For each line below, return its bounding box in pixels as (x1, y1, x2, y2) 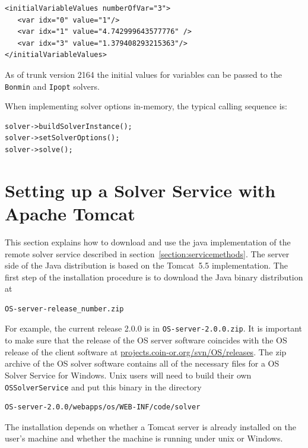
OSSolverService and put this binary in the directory (5, 380, 202, 393)
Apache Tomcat (5, 201, 135, 225)
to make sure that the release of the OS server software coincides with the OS (5, 334, 287, 346)
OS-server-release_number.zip (5, 304, 124, 313)
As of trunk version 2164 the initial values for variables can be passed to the (5, 68, 282, 80)
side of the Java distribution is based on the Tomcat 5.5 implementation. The (5, 259, 288, 272)
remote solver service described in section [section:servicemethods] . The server (5, 247, 290, 260)
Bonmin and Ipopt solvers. (5, 80, 100, 92)
